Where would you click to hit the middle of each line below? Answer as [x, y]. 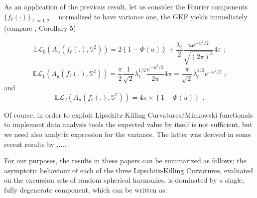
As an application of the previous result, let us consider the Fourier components [126, 6]
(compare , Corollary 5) [40, 28]
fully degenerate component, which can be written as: [86, 189]
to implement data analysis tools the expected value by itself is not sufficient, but [128, 124]
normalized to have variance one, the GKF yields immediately [153, 16]
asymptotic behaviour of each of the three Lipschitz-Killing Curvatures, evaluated [128, 170]
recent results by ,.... [35, 144]
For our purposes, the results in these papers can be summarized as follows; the [125, 161]
